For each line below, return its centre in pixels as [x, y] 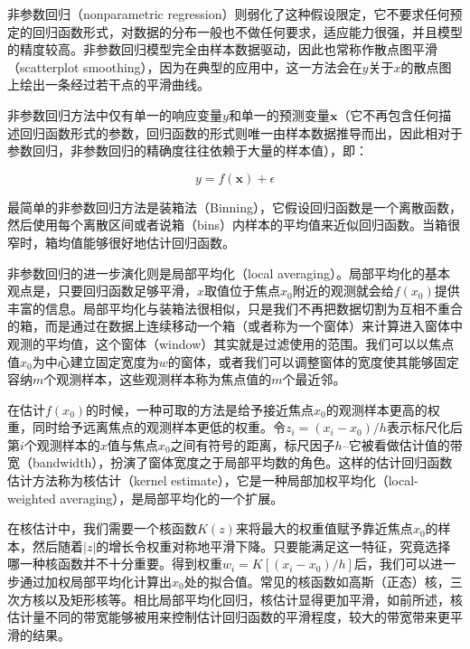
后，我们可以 [392, 564]
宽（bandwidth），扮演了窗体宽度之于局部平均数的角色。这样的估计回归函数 [230, 462]
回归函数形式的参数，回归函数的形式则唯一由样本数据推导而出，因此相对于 [241, 132]
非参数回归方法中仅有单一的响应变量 [115, 114]
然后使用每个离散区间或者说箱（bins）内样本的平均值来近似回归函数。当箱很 [234, 225]
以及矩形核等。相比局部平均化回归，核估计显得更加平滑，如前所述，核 [254, 599]
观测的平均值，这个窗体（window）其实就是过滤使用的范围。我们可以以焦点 [231, 343]
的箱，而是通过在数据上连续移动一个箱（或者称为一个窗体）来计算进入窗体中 [235, 326]
